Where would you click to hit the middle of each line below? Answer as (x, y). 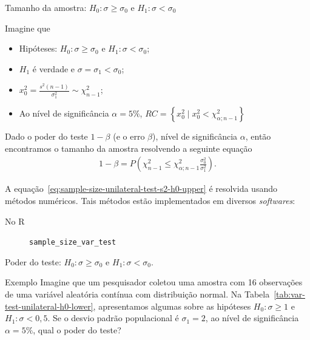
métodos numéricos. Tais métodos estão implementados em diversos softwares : (150, 200)
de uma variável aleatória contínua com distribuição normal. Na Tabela (137, 294)
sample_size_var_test (73, 243)
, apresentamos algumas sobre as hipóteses (172, 306)
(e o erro (129, 136)
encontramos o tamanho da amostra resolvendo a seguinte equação (129, 148)
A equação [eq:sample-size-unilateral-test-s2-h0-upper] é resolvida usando (141, 189)
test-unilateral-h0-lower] (49, 306)
